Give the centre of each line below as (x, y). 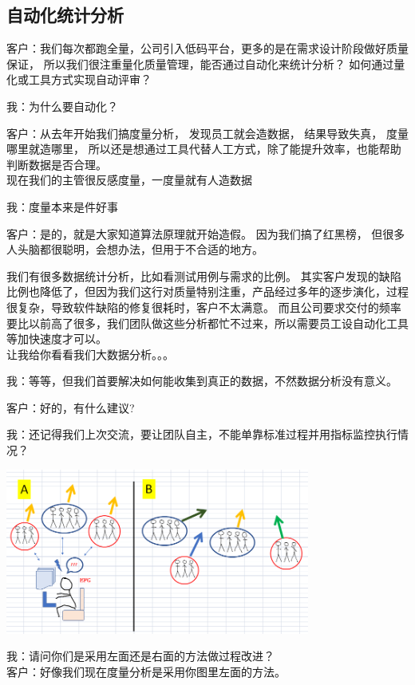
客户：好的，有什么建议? (71, 407)
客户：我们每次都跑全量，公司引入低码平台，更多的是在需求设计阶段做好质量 (207, 48)
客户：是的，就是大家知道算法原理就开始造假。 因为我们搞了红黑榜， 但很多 (206, 233)
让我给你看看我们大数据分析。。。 (90, 354)
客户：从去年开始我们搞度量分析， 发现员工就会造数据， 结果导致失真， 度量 (207, 133)
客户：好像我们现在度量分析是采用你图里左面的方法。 (146, 671)
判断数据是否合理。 (57, 164)
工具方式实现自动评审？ (90, 79)
